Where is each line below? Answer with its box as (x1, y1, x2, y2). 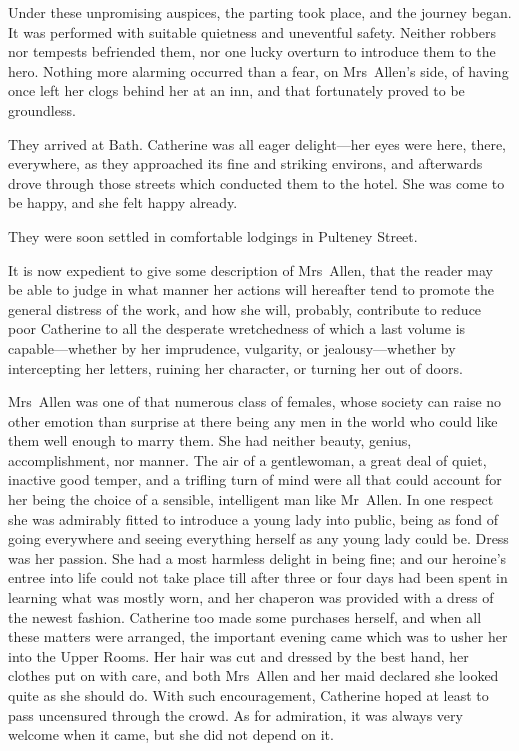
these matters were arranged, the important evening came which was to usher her (8, 626, 508, 647)
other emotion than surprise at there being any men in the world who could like (8, 410, 498, 431)
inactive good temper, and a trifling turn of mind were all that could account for (8, 469, 502, 490)
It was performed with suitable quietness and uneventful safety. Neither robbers (8, 21, 496, 42)
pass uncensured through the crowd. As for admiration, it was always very (8, 704, 463, 725)
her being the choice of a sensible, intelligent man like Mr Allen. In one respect (8, 489, 494, 510)
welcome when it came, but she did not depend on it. (8, 724, 334, 745)
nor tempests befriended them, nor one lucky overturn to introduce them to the (8, 41, 496, 62)
